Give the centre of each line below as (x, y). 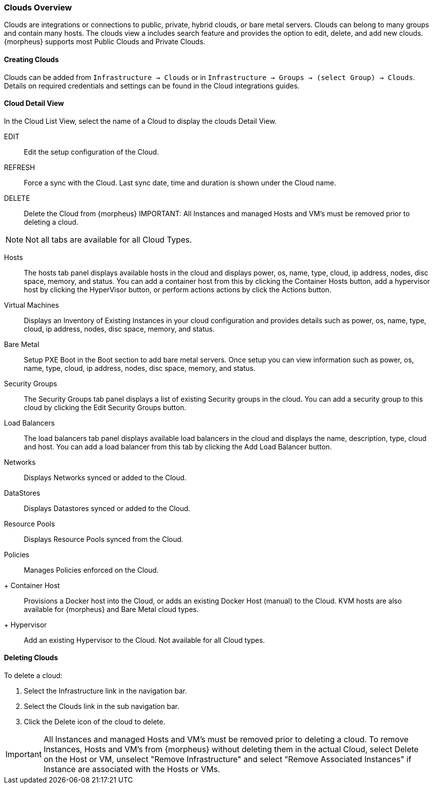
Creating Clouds (32, 59)
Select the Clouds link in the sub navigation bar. (102, 706)
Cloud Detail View (34, 103)
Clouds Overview (38, 7)
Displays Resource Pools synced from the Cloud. (104, 539)
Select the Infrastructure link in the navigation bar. (106, 691)
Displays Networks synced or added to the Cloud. (105, 477)
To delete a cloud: (33, 676)
